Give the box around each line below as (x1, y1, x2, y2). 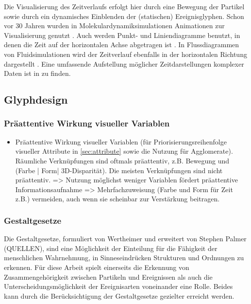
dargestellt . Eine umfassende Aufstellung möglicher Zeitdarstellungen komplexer (4, 58, 244, 69)
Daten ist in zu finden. (4, 68, 71, 78)
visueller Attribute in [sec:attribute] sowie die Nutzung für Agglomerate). (15, 146, 233, 156)
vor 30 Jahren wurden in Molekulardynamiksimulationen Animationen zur (4, 20, 225, 31)
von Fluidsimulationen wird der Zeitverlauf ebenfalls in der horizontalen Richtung (4, 49, 247, 59)
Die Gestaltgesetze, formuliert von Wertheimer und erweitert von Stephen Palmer (4, 233, 247, 244)
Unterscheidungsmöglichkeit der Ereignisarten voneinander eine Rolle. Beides (4, 281, 233, 291)
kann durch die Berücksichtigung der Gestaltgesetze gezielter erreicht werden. (4, 290, 234, 301)
